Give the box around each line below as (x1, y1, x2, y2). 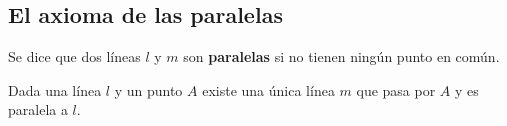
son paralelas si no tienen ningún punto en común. (183, 46, 500, 67)
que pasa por (356, 79, 436, 100)
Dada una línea (8, 79, 102, 100)
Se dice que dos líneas (8, 46, 141, 67)
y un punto (114, 79, 183, 100)
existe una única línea (202, 79, 335, 100)
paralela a (8, 99, 68, 120)
